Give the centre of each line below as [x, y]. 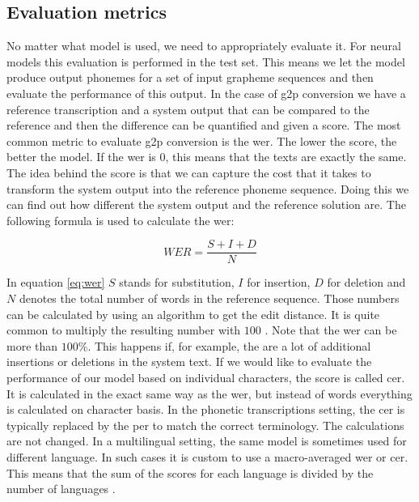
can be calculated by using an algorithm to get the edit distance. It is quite [193, 314]
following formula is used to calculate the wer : [121, 220]
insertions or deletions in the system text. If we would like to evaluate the [189, 362]
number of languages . [61, 489]
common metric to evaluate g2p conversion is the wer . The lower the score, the [202, 140]
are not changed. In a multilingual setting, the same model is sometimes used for [207, 441]
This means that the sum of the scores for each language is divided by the [190, 472]
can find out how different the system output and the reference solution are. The [206, 204]
